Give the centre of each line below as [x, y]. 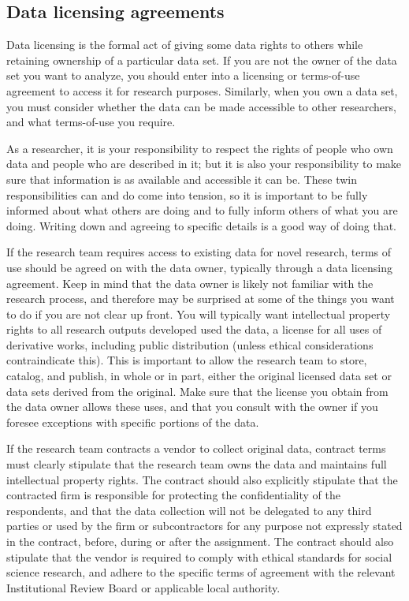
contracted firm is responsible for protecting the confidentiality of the [173, 495]
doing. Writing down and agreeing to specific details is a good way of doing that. [202, 225]
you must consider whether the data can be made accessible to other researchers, [201, 106]
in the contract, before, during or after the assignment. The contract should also [200, 541]
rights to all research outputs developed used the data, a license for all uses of [194, 329]
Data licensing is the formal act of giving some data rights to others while [185, 45]
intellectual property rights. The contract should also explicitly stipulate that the [202, 479]
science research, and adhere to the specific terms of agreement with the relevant [201, 572]
